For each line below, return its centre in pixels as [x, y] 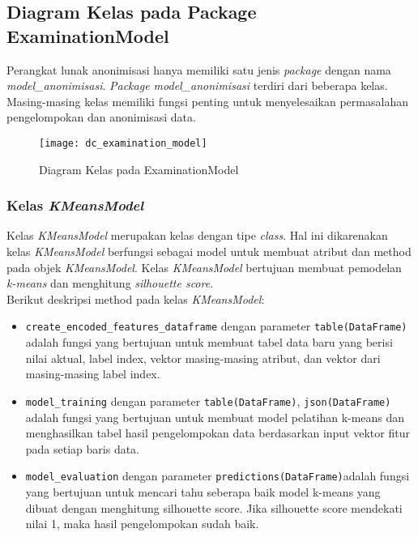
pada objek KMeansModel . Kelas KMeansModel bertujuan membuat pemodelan [204, 267]
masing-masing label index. [93, 374]
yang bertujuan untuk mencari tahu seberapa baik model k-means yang [203, 491]
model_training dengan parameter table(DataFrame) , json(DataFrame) [208, 401]
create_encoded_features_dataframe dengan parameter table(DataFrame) [216, 326]
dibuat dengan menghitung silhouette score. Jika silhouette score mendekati [214, 507]
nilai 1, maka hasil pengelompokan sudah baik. [142, 524]
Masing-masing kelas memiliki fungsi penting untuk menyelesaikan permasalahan [207, 101]
